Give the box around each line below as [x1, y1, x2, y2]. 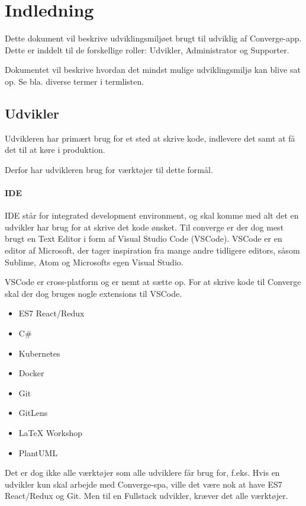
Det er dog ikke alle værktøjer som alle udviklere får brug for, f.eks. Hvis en [5, 466, 280, 479]
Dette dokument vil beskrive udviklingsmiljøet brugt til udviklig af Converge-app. [5, 32, 302, 44]
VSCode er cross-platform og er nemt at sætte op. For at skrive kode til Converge [5, 276, 301, 288]
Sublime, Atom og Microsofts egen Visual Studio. [5, 255, 183, 268]
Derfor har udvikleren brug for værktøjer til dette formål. [5, 163, 213, 175]
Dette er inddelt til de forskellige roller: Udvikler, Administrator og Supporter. [5, 43, 289, 56]
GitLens [18, 406, 48, 419]
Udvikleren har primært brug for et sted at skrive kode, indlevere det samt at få [5, 132, 295, 144]
